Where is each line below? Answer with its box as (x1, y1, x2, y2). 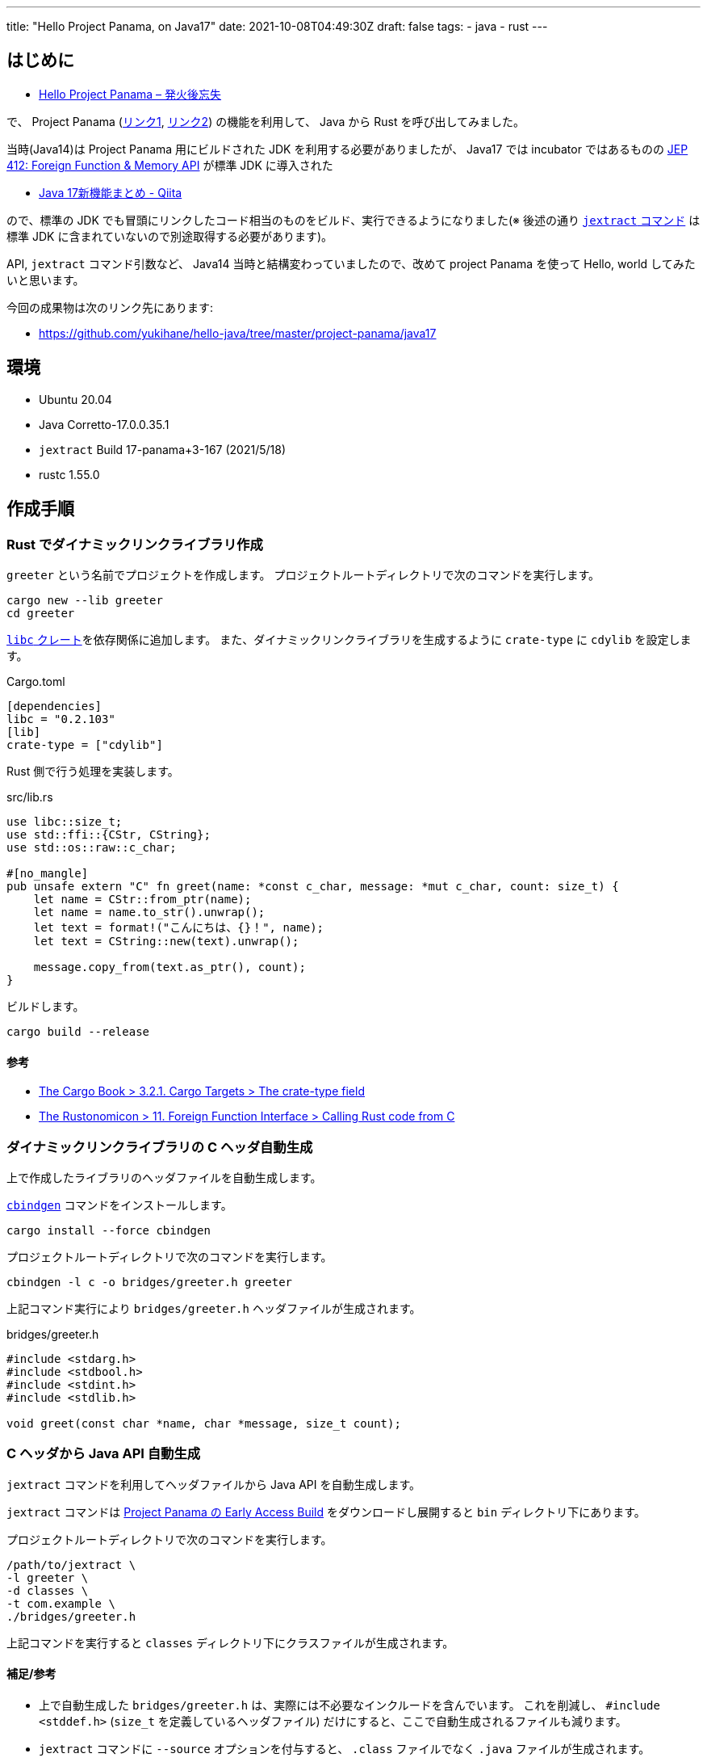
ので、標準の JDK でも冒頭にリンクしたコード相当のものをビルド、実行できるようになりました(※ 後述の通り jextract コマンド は (6, 212, 701, 227)
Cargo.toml (6, 674, 65, 688)
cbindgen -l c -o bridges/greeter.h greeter (6, 1275, 293, 1289)
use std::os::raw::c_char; (6, 840, 177, 854)
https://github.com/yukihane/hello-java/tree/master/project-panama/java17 (39, 326, 437, 340)
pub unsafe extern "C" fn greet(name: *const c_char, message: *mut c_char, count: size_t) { (6, 879, 619, 893)
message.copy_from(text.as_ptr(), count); (33, 960, 306, 974)
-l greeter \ (6, 1571, 89, 1584)
